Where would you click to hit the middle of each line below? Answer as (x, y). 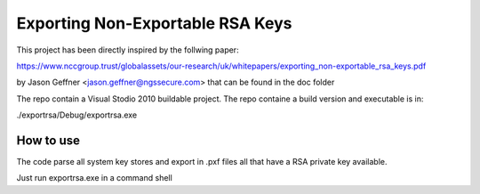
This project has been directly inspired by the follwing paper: (128, 50)
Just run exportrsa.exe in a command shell (94, 178)
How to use (48, 140)
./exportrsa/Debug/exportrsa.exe (77, 115)
